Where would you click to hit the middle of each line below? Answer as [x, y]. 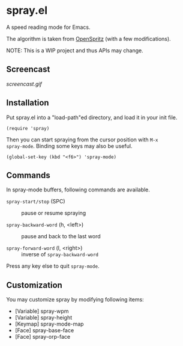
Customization [34, 285]
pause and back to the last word [61, 236]
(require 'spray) [28, 128]
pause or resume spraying [54, 213]
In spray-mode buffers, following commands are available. [78, 190]
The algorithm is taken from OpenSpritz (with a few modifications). [88, 39]
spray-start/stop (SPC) [36, 202]
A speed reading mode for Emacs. [49, 27]
